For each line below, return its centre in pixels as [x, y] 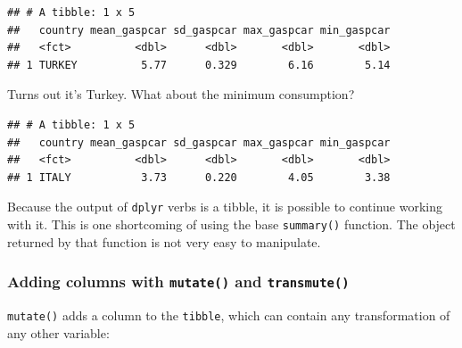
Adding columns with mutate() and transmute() [178, 282]
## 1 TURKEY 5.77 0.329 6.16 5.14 [199, 65]
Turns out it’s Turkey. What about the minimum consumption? [181, 94]
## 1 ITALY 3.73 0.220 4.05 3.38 [199, 177]
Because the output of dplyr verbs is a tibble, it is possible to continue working [225, 207]
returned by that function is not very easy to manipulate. [164, 241]
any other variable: [58, 332]
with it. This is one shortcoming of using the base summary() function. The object [231, 224]
